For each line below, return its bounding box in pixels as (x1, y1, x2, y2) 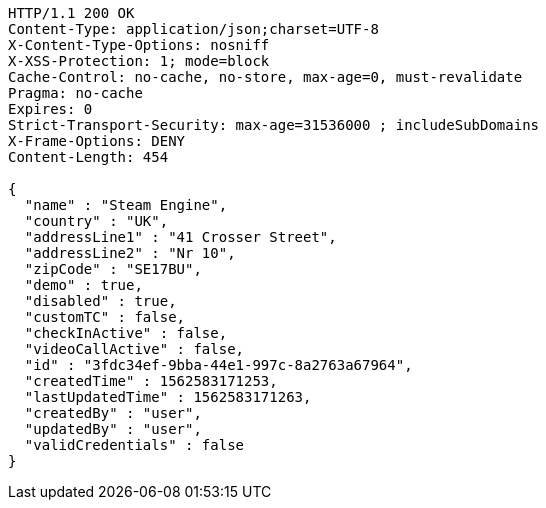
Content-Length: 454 (8, 149, 169, 165)
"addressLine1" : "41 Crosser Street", (24, 229, 337, 245)
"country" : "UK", (24, 213, 169, 229)
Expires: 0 (8, 101, 93, 117)
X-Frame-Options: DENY (8, 133, 186, 149)
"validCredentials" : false (24, 437, 245, 453)
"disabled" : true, (24, 293, 177, 309)
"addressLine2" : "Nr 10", (24, 245, 236, 261)
